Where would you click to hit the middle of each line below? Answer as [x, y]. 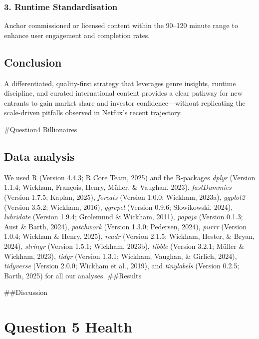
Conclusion [33, 62]
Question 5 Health [68, 327]
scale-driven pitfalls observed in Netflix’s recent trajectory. [93, 112]
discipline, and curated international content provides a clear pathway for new [123, 93]
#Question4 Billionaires [41, 129]
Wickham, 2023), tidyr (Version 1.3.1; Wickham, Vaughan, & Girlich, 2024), [121, 256]
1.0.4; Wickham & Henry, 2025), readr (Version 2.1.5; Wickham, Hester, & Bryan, [129, 236]
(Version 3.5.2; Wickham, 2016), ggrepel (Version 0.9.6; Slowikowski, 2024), [119, 207]
